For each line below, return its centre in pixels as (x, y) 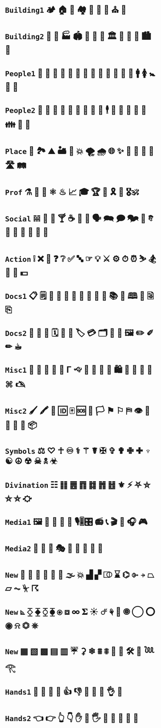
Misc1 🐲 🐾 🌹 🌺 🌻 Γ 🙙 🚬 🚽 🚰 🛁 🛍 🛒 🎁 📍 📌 (79, 370)
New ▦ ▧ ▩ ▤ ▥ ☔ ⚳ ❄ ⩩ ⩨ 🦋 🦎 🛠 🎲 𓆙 (80, 651)
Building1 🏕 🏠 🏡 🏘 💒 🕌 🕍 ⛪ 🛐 (66, 10)
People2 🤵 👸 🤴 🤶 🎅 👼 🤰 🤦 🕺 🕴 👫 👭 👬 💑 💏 (76, 110)
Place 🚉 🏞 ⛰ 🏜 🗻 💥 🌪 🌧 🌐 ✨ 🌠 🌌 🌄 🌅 (80, 151)
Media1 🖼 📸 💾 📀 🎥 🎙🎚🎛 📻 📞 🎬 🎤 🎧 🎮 (76, 522)
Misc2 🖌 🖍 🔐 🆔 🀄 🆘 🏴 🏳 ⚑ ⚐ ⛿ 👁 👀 (78, 411)
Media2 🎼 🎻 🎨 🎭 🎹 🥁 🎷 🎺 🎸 (54, 548)
